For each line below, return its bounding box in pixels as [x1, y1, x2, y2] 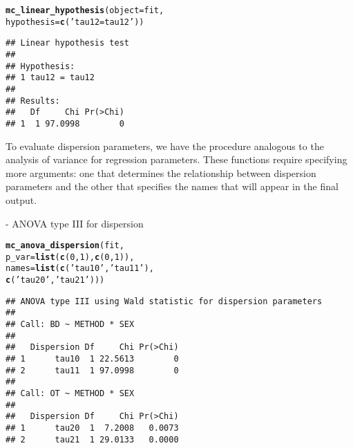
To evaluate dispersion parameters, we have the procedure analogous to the [6, 138, 324, 153]
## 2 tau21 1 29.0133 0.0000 [6, 434, 179, 445]
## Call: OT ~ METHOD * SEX [6, 389, 135, 398]
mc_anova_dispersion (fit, [6, 241, 124, 251]
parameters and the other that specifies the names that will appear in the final [6, 179, 338, 194]
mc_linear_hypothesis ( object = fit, [6, 6, 164, 15]
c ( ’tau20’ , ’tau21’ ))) [6, 275, 105, 286]
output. [6, 192, 37, 207]
